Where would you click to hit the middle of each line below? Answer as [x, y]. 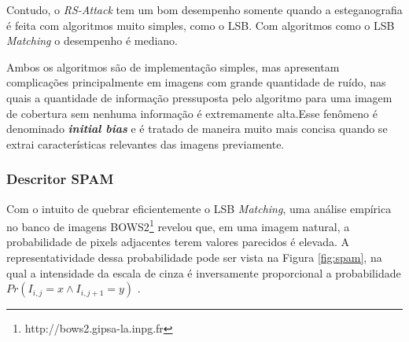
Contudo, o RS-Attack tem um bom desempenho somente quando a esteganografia [204, 9]
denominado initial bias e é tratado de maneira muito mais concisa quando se [197, 129]
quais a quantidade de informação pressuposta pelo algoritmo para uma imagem [199, 97]
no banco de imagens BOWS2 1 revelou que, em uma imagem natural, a [178, 225]
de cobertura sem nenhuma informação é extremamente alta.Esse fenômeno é [192, 113]
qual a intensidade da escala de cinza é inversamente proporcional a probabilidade [204, 272]
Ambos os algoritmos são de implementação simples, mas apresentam [173, 66]
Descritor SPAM [60, 179]
